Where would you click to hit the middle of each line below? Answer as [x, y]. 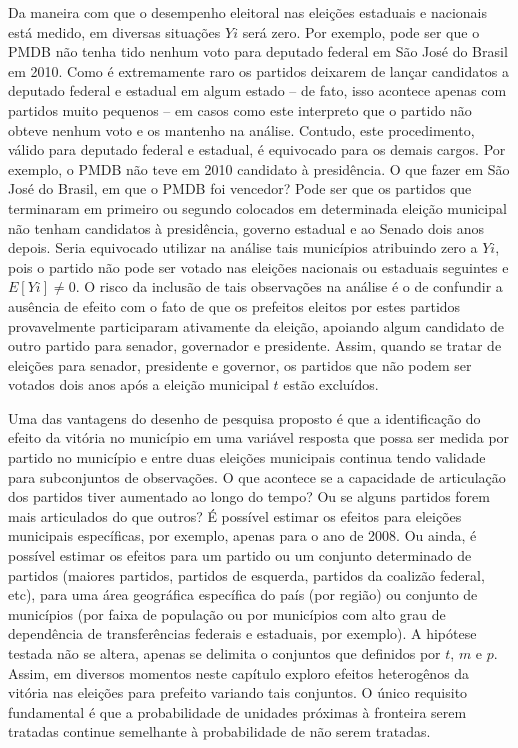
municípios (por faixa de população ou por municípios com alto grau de [227, 613]
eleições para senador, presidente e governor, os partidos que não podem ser [240, 364]
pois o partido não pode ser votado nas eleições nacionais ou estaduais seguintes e [258, 266]
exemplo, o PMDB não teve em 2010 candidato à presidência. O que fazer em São [259, 168]
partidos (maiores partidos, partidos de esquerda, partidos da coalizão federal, [246, 574]
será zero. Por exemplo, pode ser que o [361, 31]
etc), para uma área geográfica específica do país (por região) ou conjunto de [243, 594]
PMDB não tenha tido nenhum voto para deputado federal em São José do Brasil [258, 51]
